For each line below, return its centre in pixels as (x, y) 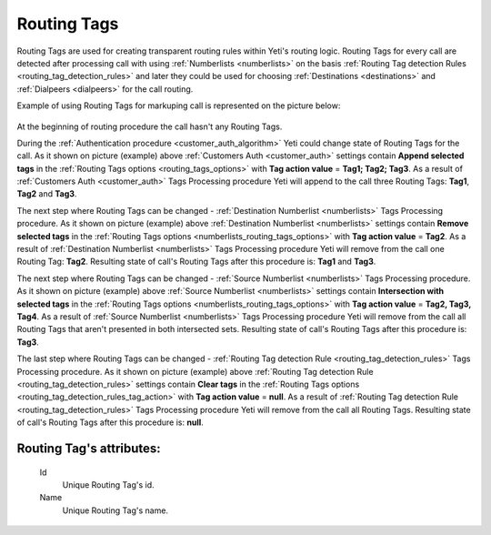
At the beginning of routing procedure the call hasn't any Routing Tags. (150, 126)
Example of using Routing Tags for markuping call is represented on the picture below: (179, 106)
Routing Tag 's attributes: (89, 448)
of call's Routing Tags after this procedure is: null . (110, 422)
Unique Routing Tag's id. (108, 485)
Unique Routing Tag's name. (115, 510)
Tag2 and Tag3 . (47, 194)
